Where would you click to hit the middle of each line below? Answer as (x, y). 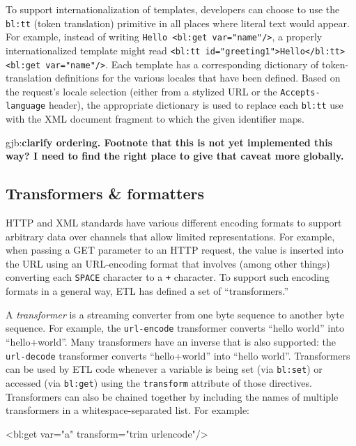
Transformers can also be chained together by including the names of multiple (172, 396)
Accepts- (300, 92)
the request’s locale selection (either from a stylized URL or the (141, 91)
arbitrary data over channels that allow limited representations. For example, (170, 236)
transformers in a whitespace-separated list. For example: (127, 410)
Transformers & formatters (105, 193)
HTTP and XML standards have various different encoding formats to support (174, 223)
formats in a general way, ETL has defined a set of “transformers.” (147, 291)
